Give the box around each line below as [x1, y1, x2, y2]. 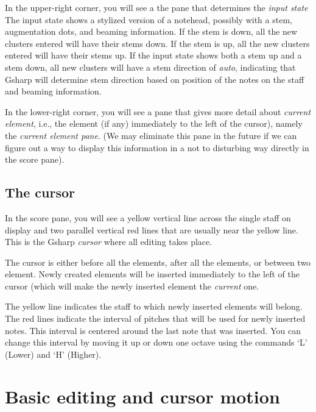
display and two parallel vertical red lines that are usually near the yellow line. [5, 223, 298, 236]
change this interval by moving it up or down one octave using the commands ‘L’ [5, 336, 307, 349]
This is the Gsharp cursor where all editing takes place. [5, 235, 212, 248]
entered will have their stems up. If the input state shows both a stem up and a [5, 49, 302, 62]
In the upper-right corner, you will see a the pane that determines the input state [5, 1, 308, 13]
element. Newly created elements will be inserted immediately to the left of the [5, 268, 300, 280]
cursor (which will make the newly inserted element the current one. [5, 279, 259, 292]
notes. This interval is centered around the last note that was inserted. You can [5, 324, 301, 336]
